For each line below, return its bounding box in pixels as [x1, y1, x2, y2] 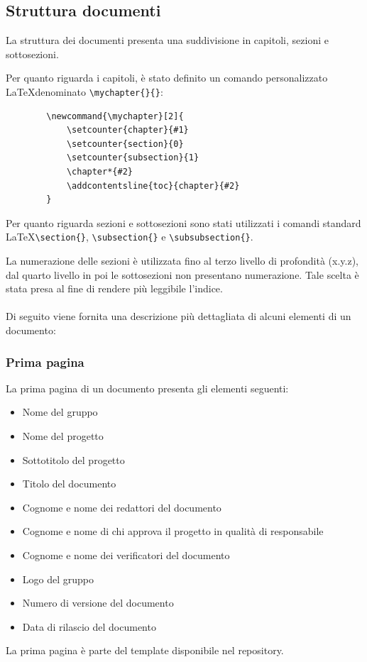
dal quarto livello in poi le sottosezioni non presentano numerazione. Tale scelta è [6, 267, 359, 282]
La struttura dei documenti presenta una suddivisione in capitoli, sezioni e [6, 33, 329, 48]
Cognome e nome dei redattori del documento [22, 500, 221, 514]
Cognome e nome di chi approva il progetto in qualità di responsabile [22, 524, 324, 539]
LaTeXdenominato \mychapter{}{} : [6, 84, 163, 99]
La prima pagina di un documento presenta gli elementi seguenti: [6, 380, 289, 395]
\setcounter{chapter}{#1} [66, 125, 189, 136]
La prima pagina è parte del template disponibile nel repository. [6, 643, 284, 658]
